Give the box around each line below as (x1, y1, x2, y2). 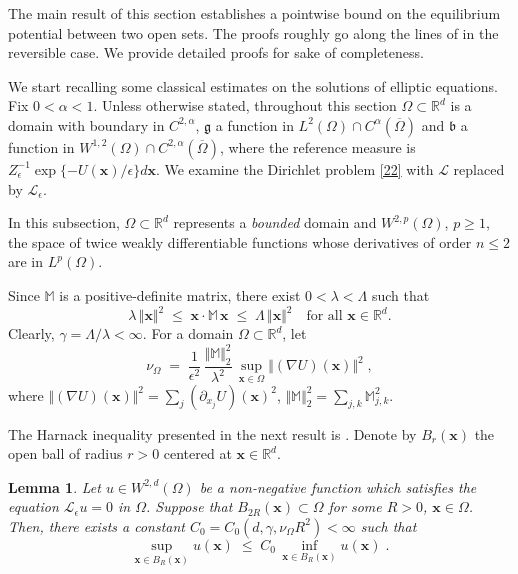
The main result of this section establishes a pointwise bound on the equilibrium (8, 3, 501, 23)
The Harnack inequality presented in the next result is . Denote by (8, 423, 417, 444)
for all (306, 309, 343, 324)
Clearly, (8, 323, 55, 344)
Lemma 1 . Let (8, 476, 101, 497)
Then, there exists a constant (8, 515, 185, 536)
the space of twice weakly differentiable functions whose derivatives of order (8, 231, 472, 252)
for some (328, 496, 382, 517)
